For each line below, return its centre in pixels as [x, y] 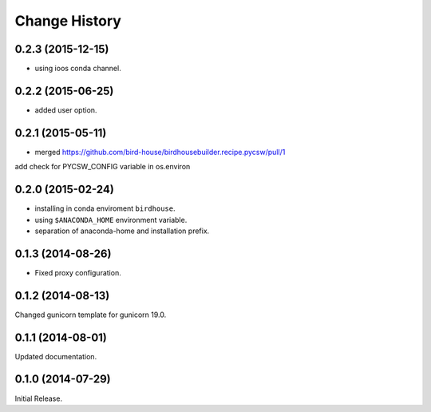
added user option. [66, 110]
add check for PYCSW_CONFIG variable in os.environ [103, 167]
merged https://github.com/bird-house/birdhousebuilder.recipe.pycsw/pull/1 [160, 152]
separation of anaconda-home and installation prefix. [122, 231]
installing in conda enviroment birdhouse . [105, 208]
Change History [68, 21]
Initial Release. [39, 398]
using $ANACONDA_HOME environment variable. [111, 220]
